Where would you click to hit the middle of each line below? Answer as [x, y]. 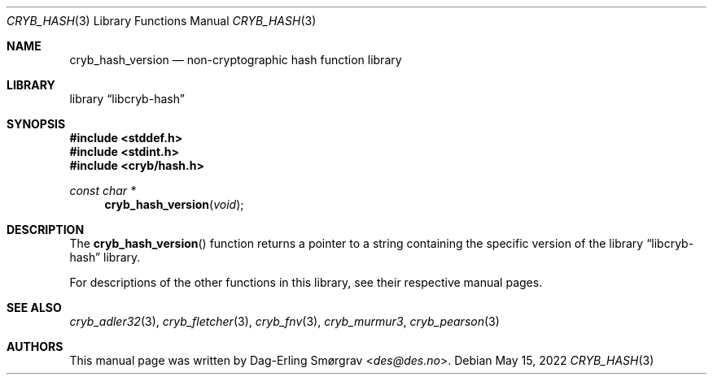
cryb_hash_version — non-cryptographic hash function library [236, 60]
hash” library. [105, 257]
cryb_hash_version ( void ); [174, 204]
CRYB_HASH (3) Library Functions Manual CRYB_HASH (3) [162, 21]
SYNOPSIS [36, 124]
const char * [103, 190]
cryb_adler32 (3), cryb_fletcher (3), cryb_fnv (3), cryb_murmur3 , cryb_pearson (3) [284, 321]
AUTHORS [35, 346]
